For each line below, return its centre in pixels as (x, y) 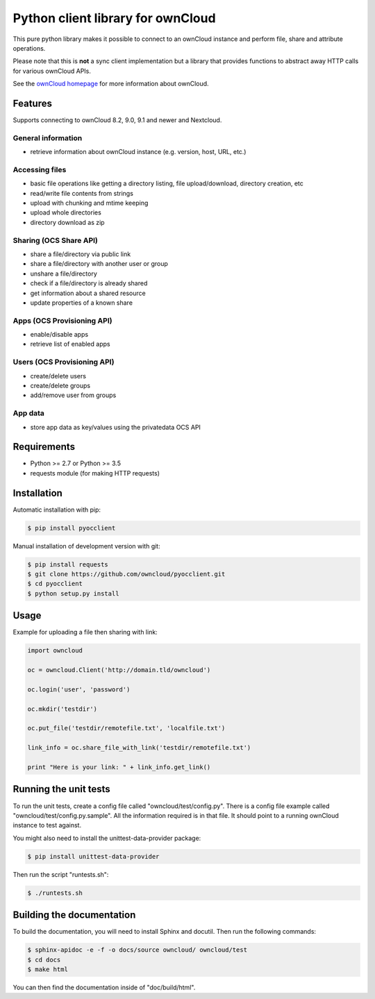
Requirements (44, 447)
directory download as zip (67, 222)
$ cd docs (44, 959)
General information (48, 137)
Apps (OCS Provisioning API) (62, 321)
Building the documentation (74, 915)
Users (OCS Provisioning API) (64, 362)
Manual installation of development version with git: (86, 546)
